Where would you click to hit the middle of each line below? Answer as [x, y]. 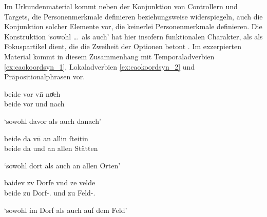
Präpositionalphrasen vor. [45, 77]
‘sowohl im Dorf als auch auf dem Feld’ [66, 210]
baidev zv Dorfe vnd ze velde [50, 182]
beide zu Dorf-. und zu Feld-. [50, 192]
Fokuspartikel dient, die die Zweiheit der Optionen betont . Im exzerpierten [123, 46]
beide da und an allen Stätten [51, 148]
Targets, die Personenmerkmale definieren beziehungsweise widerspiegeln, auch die [133, 16]
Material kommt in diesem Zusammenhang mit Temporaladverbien [109, 56]
